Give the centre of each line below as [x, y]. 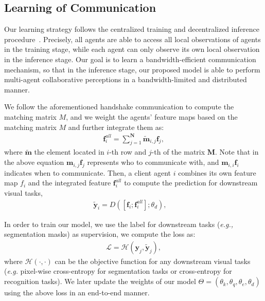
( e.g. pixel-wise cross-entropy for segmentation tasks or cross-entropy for [118, 271]
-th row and [128, 152]
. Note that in [237, 152]
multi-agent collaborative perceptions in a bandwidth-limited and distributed [126, 79]
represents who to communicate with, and [153, 162]
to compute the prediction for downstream [191, 183]
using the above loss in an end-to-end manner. [77, 293]
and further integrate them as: [116, 127]
